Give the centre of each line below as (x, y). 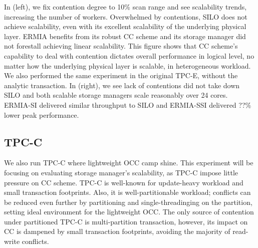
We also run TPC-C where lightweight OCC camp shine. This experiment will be (129, 163)
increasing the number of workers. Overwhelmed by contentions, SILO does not (126, 16)
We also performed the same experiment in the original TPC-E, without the (121, 75)
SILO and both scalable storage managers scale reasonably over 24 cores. (116, 95)
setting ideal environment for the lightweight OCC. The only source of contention (129, 212)
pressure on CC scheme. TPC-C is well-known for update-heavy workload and (124, 182)
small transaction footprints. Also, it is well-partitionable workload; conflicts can (127, 192)
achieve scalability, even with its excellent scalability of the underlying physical (125, 26)
